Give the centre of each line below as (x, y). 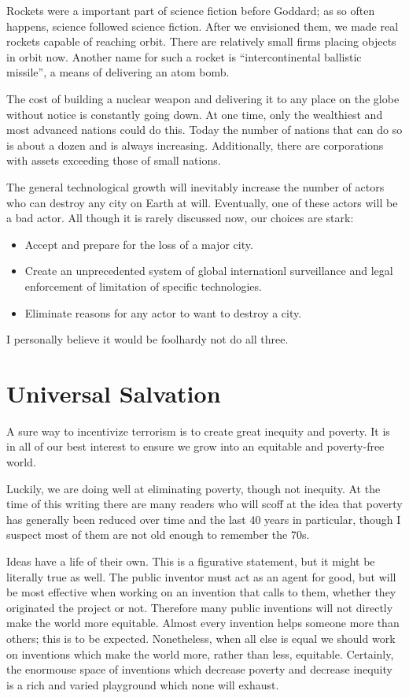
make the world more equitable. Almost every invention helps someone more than (203, 623)
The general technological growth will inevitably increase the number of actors (195, 186)
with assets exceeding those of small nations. (114, 160)
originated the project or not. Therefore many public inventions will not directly (200, 607)
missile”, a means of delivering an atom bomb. (118, 72)
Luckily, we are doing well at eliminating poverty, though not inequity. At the (193, 488)
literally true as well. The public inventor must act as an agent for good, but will (201, 576)
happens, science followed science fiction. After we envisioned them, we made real (203, 26)
